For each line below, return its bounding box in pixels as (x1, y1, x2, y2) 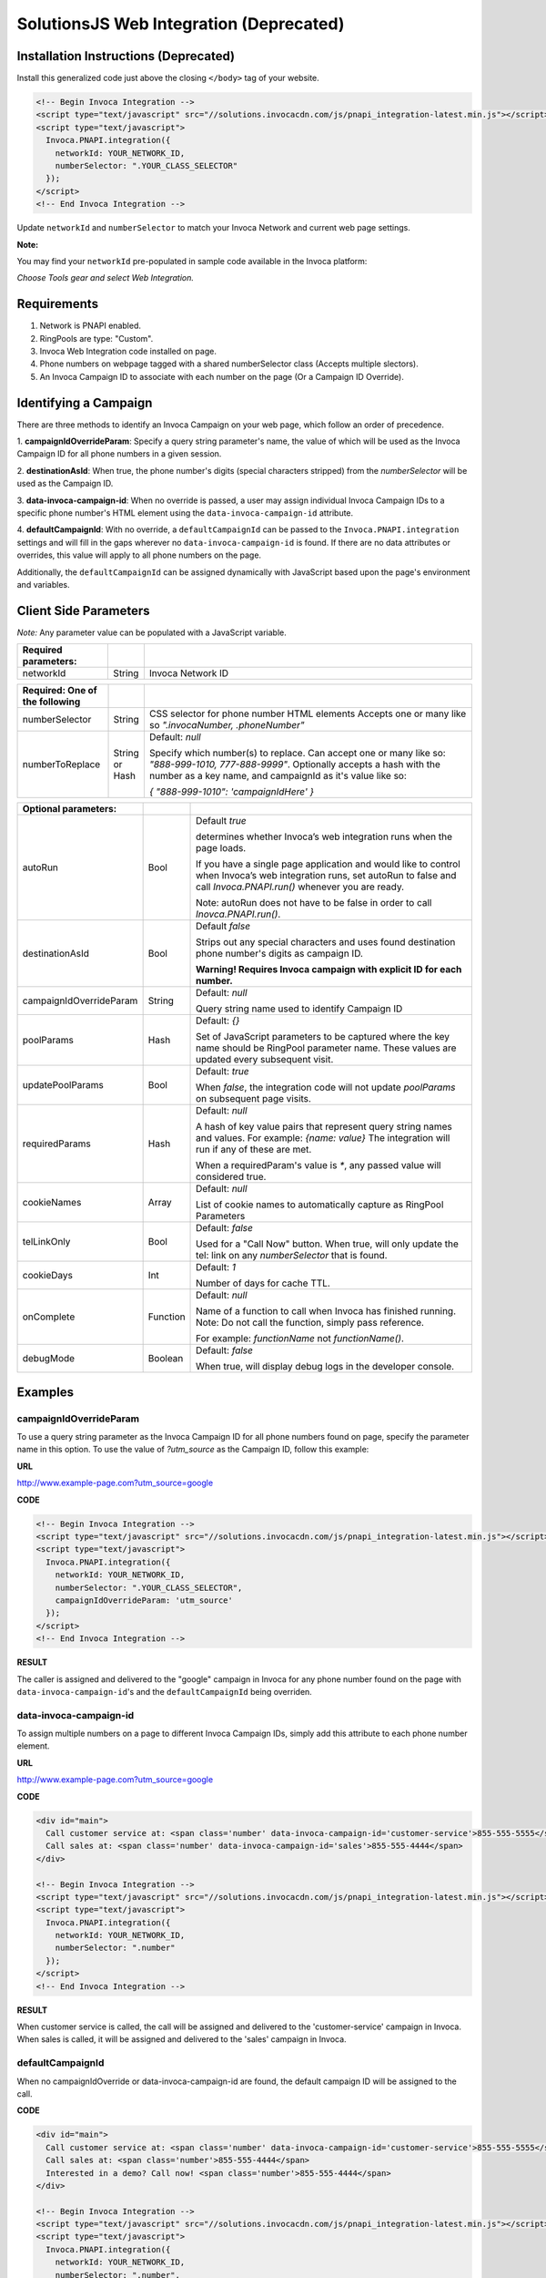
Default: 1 (196, 1261, 237, 1274)
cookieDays (22, 1269, 73, 1282)
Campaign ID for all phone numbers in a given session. (16, 448, 222, 459)
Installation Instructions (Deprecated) (16, 48, 236, 64)
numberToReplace (22, 758, 101, 771)
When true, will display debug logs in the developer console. (196, 1360, 455, 1373)
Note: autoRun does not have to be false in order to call (196, 897, 432, 909)
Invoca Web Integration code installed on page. (39, 346, 217, 357)
